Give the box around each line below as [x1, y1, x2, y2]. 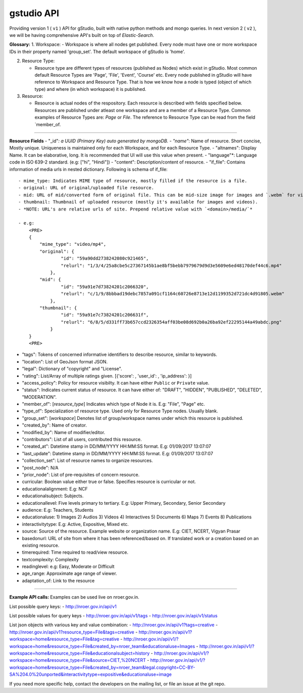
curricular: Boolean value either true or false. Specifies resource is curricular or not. [22, 478, 196, 485]
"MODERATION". [22, 394, 57, 400]
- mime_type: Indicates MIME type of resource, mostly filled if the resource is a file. [18, 178, 247, 184]
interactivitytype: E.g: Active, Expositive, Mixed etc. [22, 521, 129, 527]
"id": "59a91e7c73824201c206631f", [61, 312, 149, 318]
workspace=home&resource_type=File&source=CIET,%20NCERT [9, 657, 146, 663]
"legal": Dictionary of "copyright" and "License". [22, 366, 122, 372]
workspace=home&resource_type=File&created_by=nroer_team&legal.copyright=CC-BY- [9, 664, 195, 670]
